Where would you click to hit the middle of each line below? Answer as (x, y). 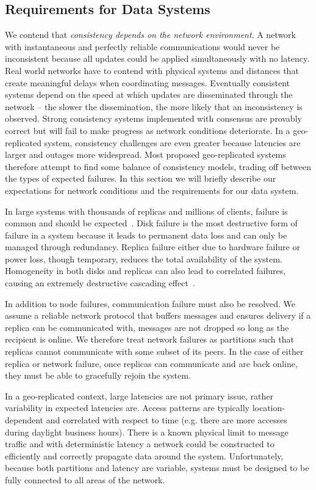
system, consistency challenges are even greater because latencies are (172, 142)
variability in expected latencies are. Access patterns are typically (127, 408)
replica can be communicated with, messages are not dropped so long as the (147, 327)
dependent (24, 420)
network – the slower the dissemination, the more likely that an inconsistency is (154, 106)
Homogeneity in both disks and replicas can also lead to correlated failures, (145, 271)
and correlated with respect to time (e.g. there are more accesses (167, 420)
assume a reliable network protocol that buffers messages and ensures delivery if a (158, 315)
